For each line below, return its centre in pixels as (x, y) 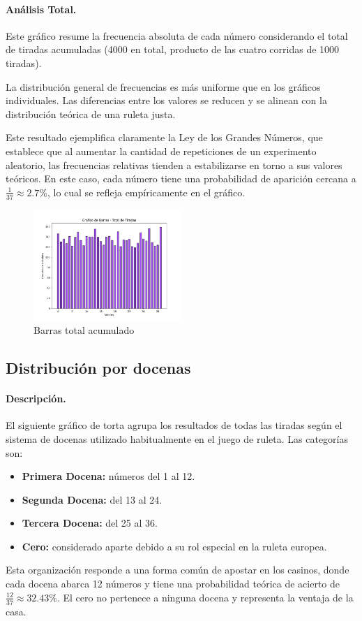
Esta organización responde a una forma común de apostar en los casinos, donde (178, 570)
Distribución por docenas (98, 368)
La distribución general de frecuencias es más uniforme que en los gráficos (163, 86)
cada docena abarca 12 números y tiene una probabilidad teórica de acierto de (173, 584)
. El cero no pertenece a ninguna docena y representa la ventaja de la (205, 597)
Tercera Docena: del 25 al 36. (90, 523)
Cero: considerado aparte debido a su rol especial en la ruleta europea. (174, 546)
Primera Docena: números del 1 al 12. (108, 476)
